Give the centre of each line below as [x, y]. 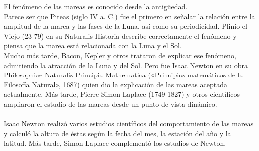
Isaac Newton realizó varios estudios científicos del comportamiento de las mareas [129, 123]
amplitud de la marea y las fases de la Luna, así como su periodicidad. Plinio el [126, 26]
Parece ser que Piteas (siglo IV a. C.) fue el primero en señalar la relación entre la [129, 16]
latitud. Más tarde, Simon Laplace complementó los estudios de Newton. [115, 143]
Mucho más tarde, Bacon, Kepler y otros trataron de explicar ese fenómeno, [120, 55]
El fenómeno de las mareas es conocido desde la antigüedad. [96, 6]
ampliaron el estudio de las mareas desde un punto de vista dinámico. [111, 104]
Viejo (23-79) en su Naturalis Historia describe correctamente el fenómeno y [120, 36]
